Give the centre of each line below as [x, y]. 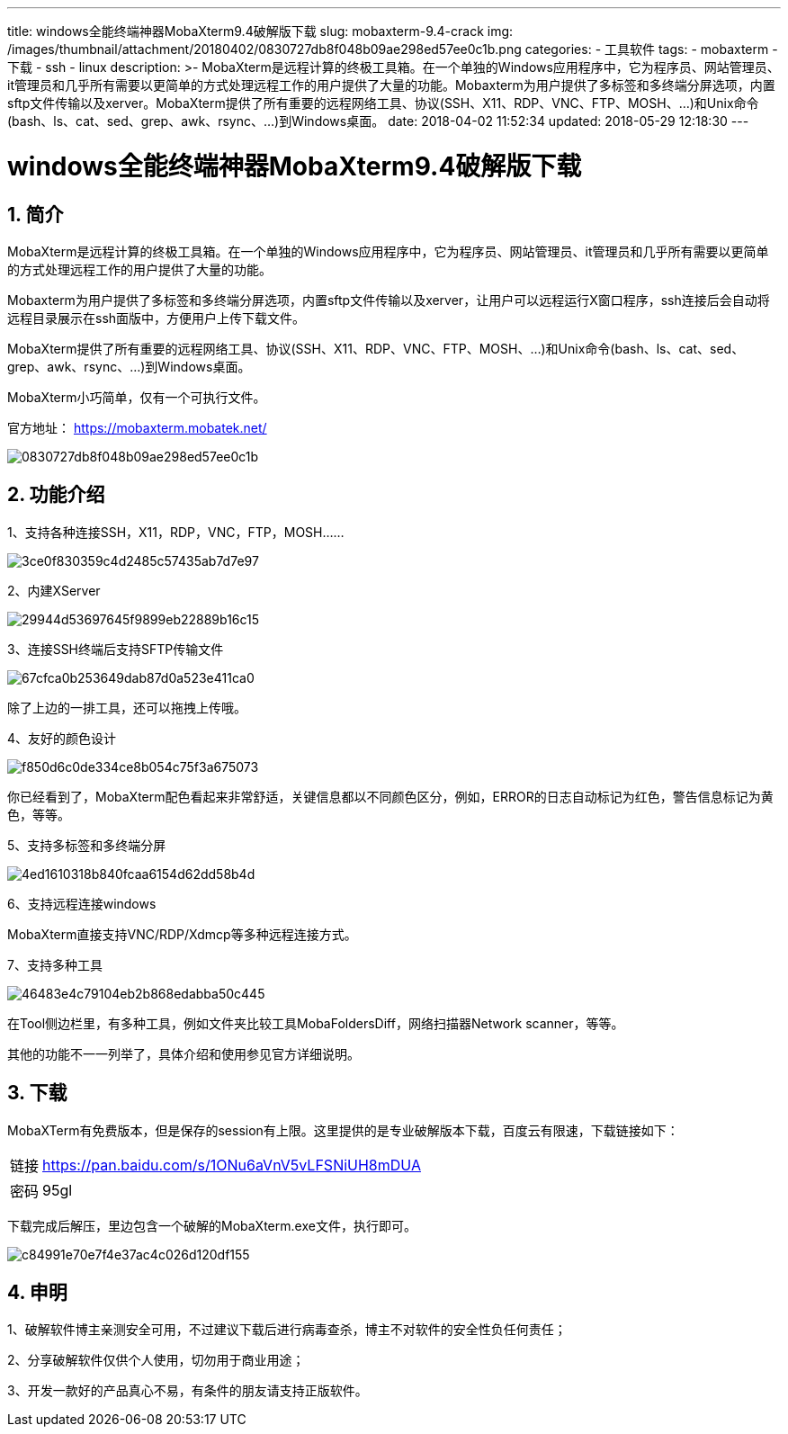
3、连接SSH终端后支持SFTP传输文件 [116, 649]
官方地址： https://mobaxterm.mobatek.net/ [137, 427]
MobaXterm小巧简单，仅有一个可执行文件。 [137, 397]
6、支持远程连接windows [82, 903]
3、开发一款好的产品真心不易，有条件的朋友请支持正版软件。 [188, 1391]
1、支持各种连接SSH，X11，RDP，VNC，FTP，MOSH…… [176, 532]
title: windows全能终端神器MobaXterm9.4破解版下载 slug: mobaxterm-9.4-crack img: [260, 31]
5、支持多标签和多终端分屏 [87, 845]
